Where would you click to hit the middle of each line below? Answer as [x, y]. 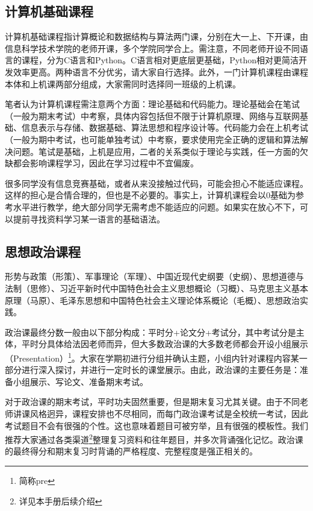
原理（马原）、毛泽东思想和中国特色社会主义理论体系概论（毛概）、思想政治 [152, 300]
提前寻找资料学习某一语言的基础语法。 [89, 218]
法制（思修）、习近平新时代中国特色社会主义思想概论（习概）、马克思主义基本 [156, 288]
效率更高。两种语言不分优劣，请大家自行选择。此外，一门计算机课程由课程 [160, 71]
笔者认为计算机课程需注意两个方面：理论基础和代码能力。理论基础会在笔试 [152, 104]
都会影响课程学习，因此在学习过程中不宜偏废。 [106, 163]
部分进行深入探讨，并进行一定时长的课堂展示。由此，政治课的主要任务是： [152, 370]
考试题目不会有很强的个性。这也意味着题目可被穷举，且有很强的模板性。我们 [156, 425]
